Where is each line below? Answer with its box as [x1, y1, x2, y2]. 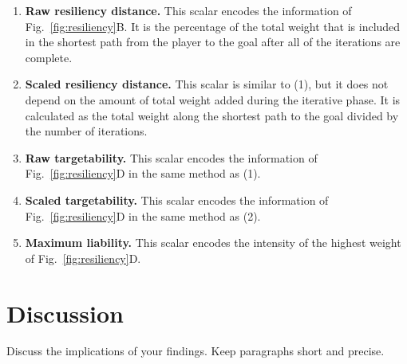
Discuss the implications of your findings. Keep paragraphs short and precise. [6, 342, 385, 359]
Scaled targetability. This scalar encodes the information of [25, 191, 329, 208]
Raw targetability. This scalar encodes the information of [25, 149, 318, 166]
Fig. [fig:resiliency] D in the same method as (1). [25, 165, 261, 182]
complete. [25, 49, 73, 65]
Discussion [6, 296, 124, 329]
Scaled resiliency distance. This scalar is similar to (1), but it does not [25, 76, 389, 92]
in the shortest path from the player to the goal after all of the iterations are [25, 33, 401, 50]
